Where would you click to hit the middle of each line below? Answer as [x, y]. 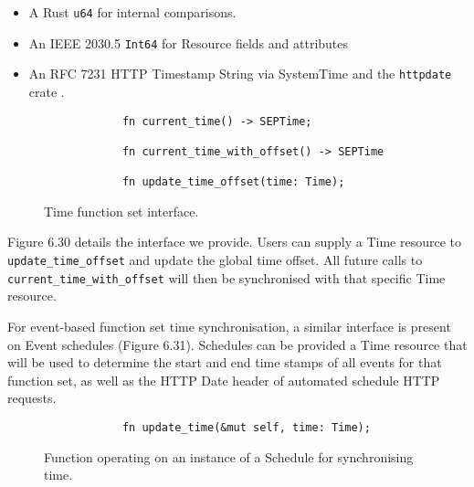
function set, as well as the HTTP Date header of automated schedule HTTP [224, 380]
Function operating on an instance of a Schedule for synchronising [229, 456]
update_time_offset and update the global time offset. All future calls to [215, 260]
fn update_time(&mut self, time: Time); [246, 427]
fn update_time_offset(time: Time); [233, 182]
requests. [32, 398]
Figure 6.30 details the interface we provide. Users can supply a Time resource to [234, 242]
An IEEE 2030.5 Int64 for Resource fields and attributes [189, 42]
